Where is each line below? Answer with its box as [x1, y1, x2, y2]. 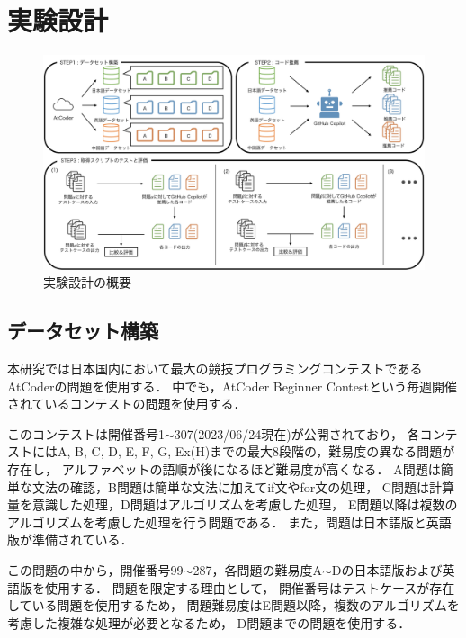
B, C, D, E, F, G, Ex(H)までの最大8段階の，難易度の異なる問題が [75, 442, 455, 461]
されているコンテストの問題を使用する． [7, 394, 246, 413]
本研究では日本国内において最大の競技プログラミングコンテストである [7, 359, 423, 378]
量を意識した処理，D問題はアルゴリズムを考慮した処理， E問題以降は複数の [7, 495, 458, 514]
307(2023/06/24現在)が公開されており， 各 [174, 424, 420, 443]
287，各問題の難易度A [193, 560, 322, 579]
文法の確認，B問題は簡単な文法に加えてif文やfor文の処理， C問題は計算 [31, 477, 454, 496]
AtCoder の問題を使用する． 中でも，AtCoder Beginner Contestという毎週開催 [7, 376, 457, 395]
